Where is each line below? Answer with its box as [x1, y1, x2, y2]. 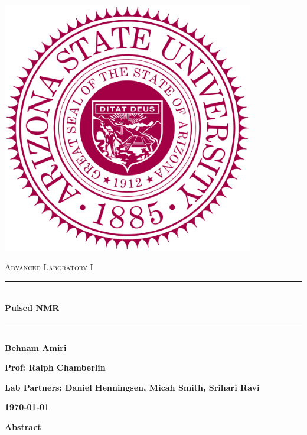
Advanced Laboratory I [5, 261, 93, 273]
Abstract [5, 421, 41, 433]
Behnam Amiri [5, 341, 67, 353]
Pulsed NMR [5, 301, 60, 313]
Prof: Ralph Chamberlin [5, 361, 106, 374]
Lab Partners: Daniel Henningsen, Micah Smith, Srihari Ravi [5, 381, 260, 393]
